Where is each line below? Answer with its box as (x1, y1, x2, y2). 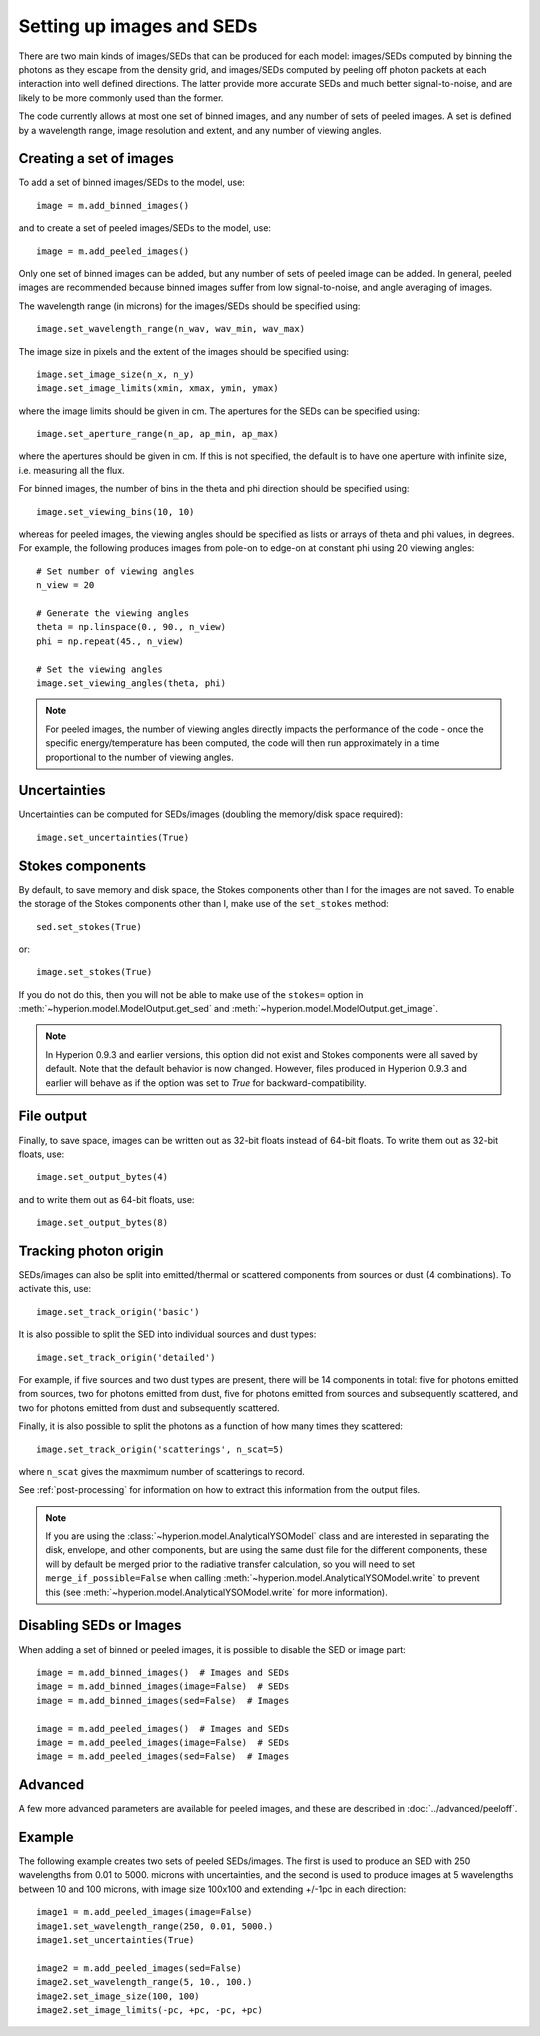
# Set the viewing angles (36, 663, 164, 675)
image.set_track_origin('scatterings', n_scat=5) (36, 1443, 285, 1455)
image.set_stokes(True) (36, 966, 153, 978)
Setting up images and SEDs (18, 15, 258, 37)
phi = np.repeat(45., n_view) (36, 635, 185, 647)
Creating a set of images (18, 150, 175, 167)
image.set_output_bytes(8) (36, 1217, 169, 1229)
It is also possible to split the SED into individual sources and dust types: (18, 1328, 317, 1340)
